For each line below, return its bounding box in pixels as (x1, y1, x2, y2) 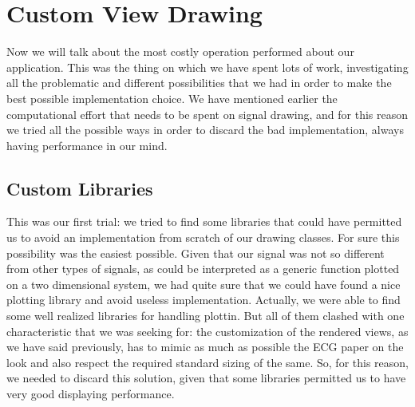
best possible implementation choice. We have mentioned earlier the (6, 89, 338, 106)
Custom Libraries (6, 176, 153, 200)
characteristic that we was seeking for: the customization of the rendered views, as (6, 322, 409, 339)
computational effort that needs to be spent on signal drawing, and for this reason (6, 105, 409, 122)
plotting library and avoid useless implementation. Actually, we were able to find (6, 291, 401, 308)
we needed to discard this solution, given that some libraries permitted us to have (6, 369, 406, 386)
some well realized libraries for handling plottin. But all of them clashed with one (6, 307, 405, 324)
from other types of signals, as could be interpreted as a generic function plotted (6, 260, 400, 277)
